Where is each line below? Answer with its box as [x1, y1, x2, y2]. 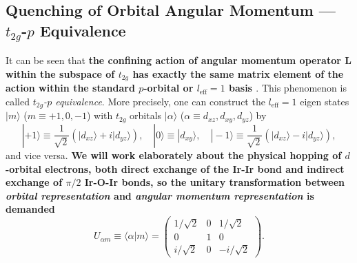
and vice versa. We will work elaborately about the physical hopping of [6, 147, 342, 162]
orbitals [130, 108, 162, 123]
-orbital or [143, 81, 194, 95]
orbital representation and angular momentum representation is [6, 188, 314, 202]
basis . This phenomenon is [229, 81, 347, 95]
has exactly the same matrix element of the [132, 66, 344, 81]
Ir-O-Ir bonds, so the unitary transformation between [84, 175, 345, 189]
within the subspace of [6, 66, 115, 81]
